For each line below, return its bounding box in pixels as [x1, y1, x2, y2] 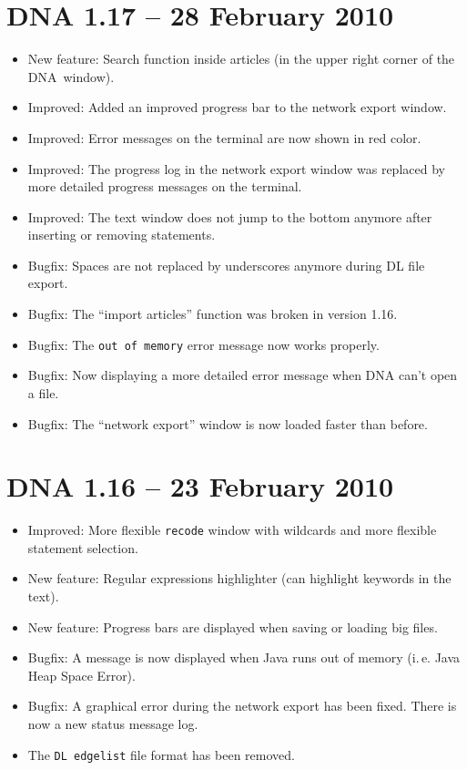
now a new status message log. [27, 714, 198, 734]
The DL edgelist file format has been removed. [27, 744, 295, 764]
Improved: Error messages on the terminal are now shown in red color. [27, 128, 421, 147]
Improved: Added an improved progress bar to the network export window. [27, 98, 447, 117]
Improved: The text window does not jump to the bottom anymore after [27, 207, 432, 226]
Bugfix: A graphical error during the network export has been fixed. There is [27, 696, 457, 715]
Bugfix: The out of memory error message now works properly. [27, 334, 380, 354]
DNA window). [27, 67, 115, 86]
